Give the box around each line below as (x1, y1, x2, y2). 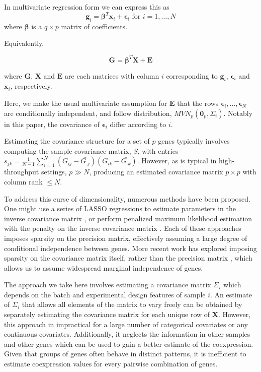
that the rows (177, 97, 219, 108)
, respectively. (10, 81, 52, 91)
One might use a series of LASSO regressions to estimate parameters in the (4, 203, 236, 214)
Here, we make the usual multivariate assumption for (4, 97, 167, 108)
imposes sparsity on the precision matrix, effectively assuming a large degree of (4, 232, 247, 243)
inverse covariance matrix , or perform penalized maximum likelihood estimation (4, 213, 252, 223)
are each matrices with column (65, 70, 159, 81)
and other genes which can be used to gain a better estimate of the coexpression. (4, 338, 253, 349)
